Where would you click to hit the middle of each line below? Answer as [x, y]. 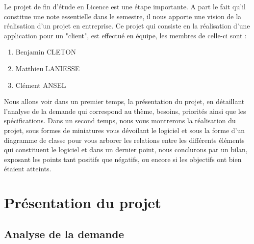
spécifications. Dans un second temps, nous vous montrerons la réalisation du [120, 121]
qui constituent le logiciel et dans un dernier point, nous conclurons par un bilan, [126, 149]
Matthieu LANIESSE [48, 68]
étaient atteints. [28, 169]
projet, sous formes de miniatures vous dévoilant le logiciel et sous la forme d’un [125, 130]
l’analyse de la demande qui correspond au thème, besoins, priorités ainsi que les [125, 111]
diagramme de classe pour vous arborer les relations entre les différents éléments [124, 140]
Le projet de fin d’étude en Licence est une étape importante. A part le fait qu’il [125, 6]
